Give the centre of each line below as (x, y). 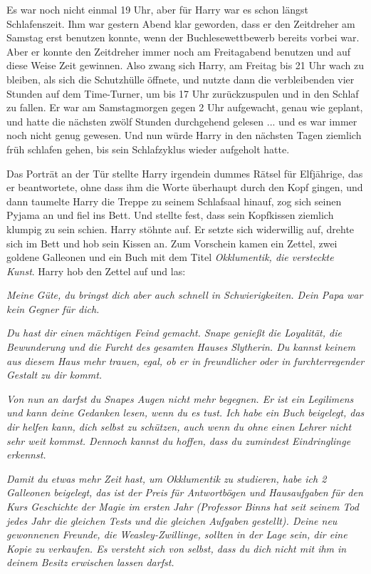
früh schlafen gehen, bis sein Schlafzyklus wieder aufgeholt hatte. (148, 149)
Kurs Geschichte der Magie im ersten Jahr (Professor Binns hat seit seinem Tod (183, 506)
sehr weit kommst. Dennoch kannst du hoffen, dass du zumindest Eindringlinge (179, 440)
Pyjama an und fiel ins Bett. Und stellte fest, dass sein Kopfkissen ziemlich (170, 215)
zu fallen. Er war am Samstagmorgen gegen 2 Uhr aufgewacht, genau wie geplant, (185, 107)
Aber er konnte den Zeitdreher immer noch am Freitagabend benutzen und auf (179, 51)
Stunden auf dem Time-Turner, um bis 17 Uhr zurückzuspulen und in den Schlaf (183, 93)
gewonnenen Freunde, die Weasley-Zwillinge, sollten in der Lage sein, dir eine (177, 534)
